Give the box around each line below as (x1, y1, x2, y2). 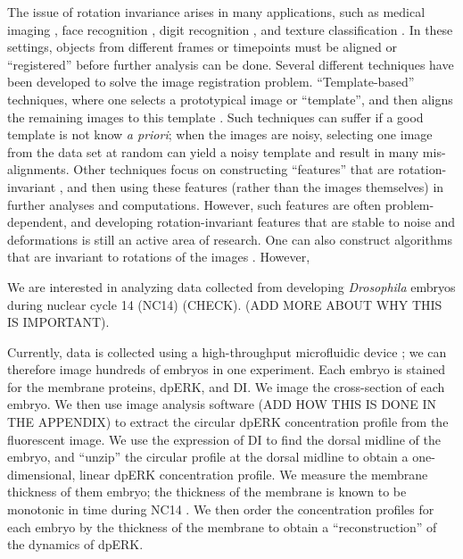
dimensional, (7, 464, 76, 483)
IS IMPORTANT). (7, 313, 110, 331)
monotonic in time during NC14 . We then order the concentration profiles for (7, 500, 434, 519)
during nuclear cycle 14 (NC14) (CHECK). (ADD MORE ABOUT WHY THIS (7, 295, 442, 313)
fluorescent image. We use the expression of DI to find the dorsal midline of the (7, 430, 442, 448)
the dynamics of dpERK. (7, 535, 144, 554)
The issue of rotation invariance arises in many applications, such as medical (7, 3, 426, 21)
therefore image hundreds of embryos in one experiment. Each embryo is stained (7, 360, 446, 379)
